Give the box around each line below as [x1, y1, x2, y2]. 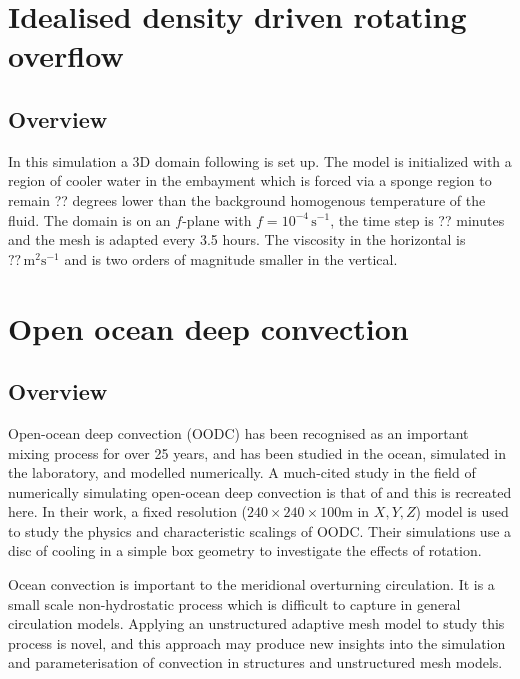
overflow [8, 35, 124, 76]
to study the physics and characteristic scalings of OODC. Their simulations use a [8, 520, 512, 541]
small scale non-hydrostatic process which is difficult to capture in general [8, 593, 461, 614]
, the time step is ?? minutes [330, 209, 505, 230]
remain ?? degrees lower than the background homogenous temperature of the [8, 189, 486, 210]
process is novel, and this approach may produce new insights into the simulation [8, 632, 506, 653]
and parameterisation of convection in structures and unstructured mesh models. [8, 652, 503, 673]
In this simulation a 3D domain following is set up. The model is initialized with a [8, 150, 512, 171]
